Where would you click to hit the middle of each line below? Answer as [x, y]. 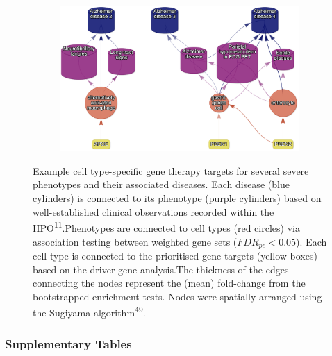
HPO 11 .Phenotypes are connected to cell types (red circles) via [166, 227]
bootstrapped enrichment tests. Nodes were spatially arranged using [177, 296]
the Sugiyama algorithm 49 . [89, 311]
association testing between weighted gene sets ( [135, 241]
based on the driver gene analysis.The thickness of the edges [161, 269]
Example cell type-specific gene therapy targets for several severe [171, 170]
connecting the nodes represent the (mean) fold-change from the [169, 283]
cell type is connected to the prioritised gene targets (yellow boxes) [175, 255]
